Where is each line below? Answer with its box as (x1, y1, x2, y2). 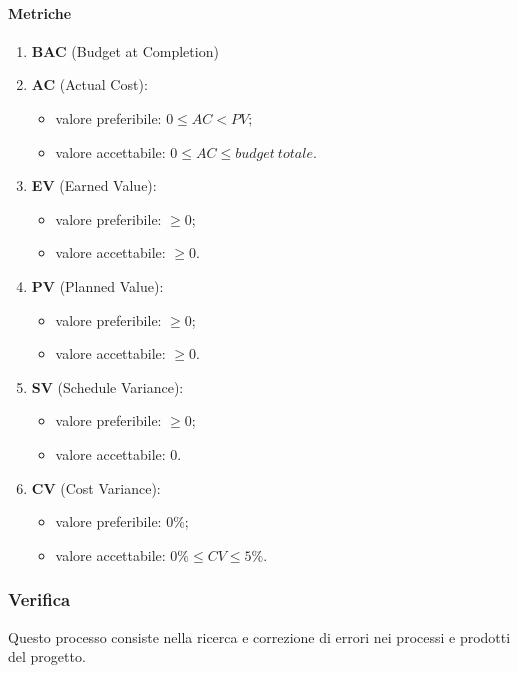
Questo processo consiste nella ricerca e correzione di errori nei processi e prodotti (8, 626, 511, 647)
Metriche (8, 2, 72, 23)
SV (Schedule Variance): (31, 376, 184, 397)
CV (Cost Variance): (31, 477, 161, 498)
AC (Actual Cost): (31, 74, 148, 95)
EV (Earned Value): (31, 175, 157, 196)
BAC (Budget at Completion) (31, 40, 219, 61)
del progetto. (8, 646, 86, 667)
